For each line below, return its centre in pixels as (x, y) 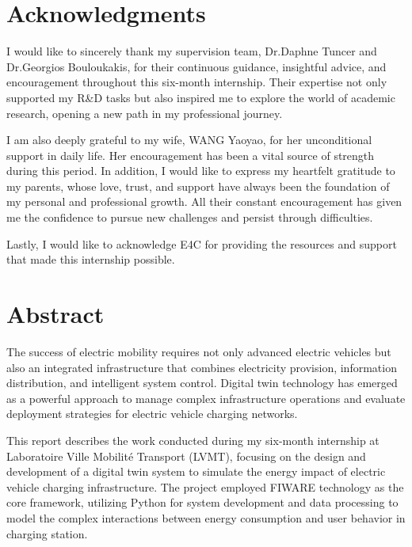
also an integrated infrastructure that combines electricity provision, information (202, 367)
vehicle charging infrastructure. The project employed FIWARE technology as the (205, 486)
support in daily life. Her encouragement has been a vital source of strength (191, 155)
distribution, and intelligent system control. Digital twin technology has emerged (202, 383)
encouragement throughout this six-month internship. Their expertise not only (197, 82)
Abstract (55, 314)
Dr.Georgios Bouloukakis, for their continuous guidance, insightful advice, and (196, 66)
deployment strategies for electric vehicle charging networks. (152, 414)
